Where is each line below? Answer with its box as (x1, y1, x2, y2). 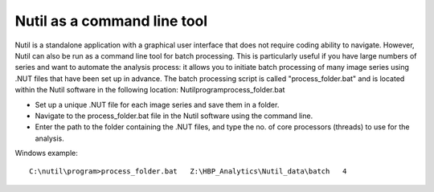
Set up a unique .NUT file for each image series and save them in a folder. (35, 100, 280, 109)
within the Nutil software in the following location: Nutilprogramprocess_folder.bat (14, 85, 285, 95)
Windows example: (14, 149, 78, 158)
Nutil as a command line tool (14, 12, 208, 30)
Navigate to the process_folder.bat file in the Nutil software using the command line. (35, 111, 313, 121)
